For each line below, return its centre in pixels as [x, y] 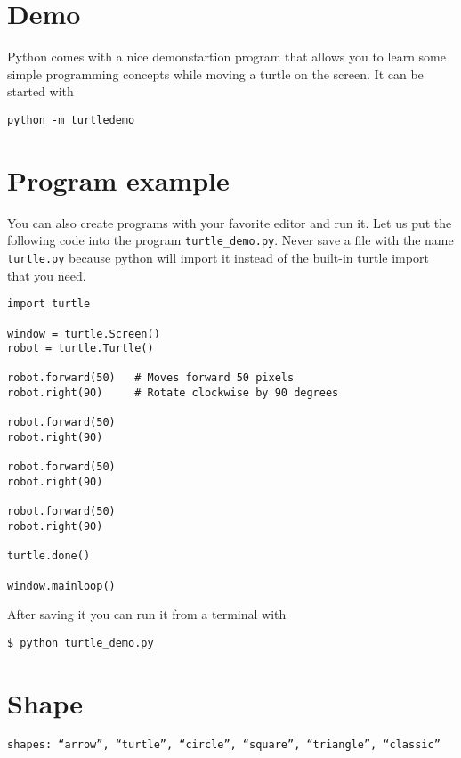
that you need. [47, 275]
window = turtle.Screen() [84, 334]
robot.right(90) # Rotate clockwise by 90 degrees [173, 393]
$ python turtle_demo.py [81, 643]
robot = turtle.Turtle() [81, 349]
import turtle [49, 304]
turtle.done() [49, 556]
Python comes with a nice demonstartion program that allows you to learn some [226, 57]
